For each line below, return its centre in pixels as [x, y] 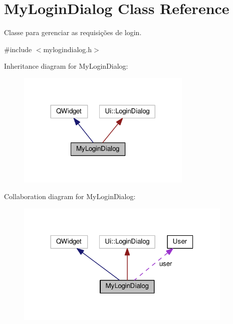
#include [18, 49]
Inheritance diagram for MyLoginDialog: [66, 66]
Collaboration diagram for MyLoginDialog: [70, 196]
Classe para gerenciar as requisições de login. [73, 32]
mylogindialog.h [68, 49]
